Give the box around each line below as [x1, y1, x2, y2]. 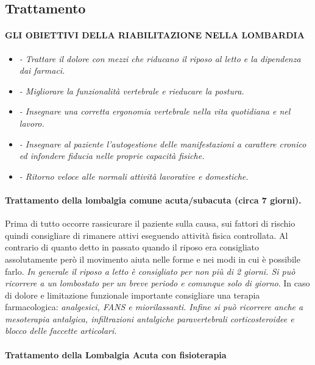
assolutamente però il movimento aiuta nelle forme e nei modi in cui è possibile [5, 252, 300, 265]
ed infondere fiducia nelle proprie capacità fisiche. [19, 149, 205, 162]
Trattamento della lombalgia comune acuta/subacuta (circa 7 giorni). [5, 193, 302, 206]
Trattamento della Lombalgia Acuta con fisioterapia [5, 348, 227, 361]
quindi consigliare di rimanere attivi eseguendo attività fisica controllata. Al [5, 229, 288, 241]
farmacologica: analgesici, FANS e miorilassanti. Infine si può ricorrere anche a [5, 300, 303, 313]
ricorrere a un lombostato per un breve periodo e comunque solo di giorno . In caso [5, 277, 310, 289]
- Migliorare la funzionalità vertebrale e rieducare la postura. [19, 84, 244, 97]
